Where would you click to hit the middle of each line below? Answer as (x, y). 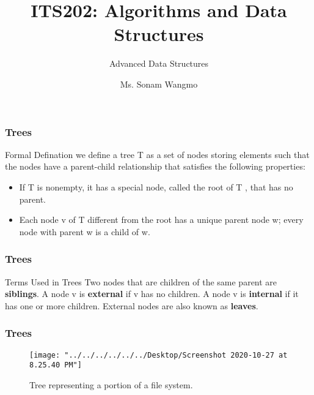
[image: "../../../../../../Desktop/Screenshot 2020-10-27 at (159, 355)
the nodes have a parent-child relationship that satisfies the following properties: (155, 166)
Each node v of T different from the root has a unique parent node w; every (161, 220)
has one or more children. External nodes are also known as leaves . (132, 305)
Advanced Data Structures (159, 63)
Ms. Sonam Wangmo (159, 84)
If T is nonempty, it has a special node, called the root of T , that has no (156, 186)
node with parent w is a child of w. (85, 231)
